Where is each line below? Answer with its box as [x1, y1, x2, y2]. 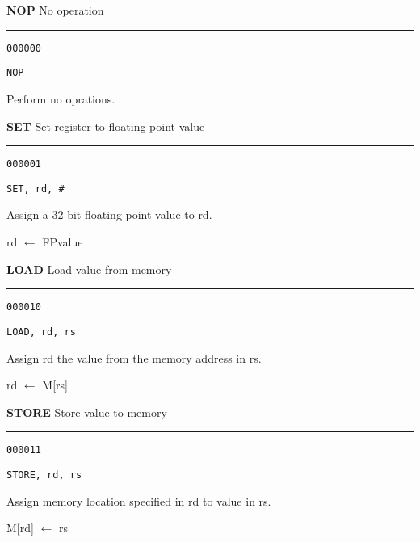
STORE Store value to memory [6, 403, 167, 420]
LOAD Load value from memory [6, 260, 172, 277]
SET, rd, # [6, 183, 65, 195]
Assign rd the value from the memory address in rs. [6, 349, 262, 366]
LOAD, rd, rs [6, 326, 76, 338]
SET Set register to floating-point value [6, 117, 205, 134]
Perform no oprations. [6, 90, 115, 107]
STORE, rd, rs [6, 468, 82, 481]
